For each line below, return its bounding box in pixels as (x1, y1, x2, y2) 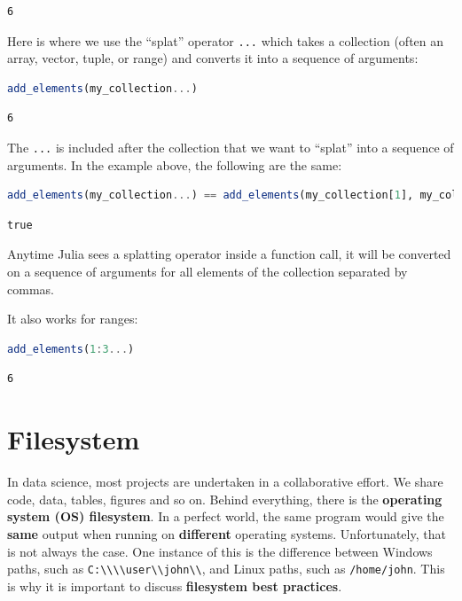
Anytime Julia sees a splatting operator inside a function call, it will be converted (7, 245, 451, 263)
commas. (7, 279, 54, 298)
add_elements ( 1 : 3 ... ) (7, 342, 135, 355)
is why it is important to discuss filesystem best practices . (7, 576, 342, 595)
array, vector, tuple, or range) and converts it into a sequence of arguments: (7, 49, 419, 67)
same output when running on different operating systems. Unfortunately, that (7, 524, 446, 542)
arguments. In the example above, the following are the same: (7, 155, 342, 174)
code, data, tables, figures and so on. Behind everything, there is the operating (7, 489, 442, 508)
